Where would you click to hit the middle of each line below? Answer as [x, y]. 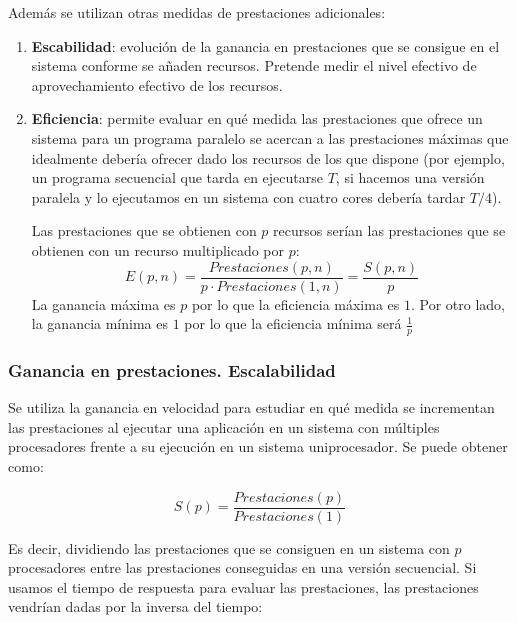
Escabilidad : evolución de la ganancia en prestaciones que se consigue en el [265, 45]
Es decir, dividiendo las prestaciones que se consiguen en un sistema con [229, 547]
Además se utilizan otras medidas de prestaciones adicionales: [197, 12]
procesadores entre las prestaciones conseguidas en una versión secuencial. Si [242, 567]
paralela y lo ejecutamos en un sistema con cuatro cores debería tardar [248, 196]
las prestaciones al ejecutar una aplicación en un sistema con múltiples [224, 426]
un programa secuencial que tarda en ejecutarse [177, 177]
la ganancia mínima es [99, 323]
